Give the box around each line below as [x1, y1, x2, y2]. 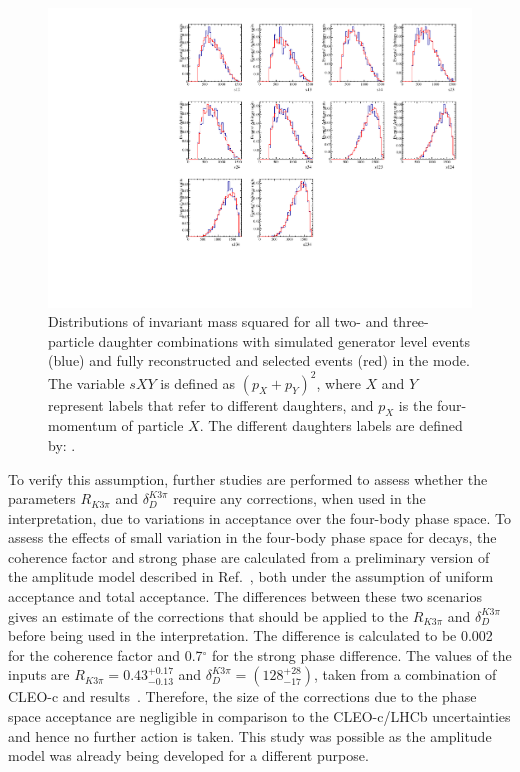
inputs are [8, 664, 70, 685]
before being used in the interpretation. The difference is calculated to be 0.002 [8, 625, 493, 646]
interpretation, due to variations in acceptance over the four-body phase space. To [8, 507, 511, 528]
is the [398, 394, 433, 415]
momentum [48, 415, 117, 436]
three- [392, 311, 429, 332]
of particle [121, 415, 184, 436]
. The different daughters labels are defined [199, 415, 463, 436]
